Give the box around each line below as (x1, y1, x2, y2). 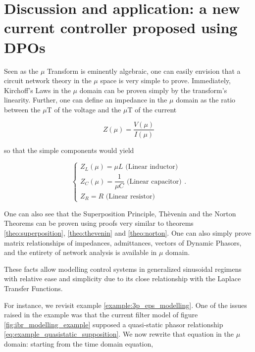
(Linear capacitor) (127, 178, 182, 185)
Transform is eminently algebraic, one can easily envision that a (47, 65, 241, 76)
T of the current (127, 104, 177, 114)
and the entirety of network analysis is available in (4, 247, 157, 257)
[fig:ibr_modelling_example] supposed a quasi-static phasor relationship (4, 319, 223, 329)
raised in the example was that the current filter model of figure (4, 309, 198, 320)
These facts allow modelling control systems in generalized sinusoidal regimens (4, 263, 242, 274)
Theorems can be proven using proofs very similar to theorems (4, 218, 194, 228)
